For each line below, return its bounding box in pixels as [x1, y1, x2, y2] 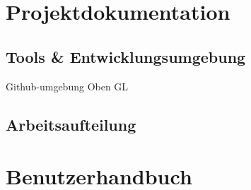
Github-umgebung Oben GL [6, 78, 129, 93]
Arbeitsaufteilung [6, 113, 136, 135]
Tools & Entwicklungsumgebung [6, 45, 246, 67]
